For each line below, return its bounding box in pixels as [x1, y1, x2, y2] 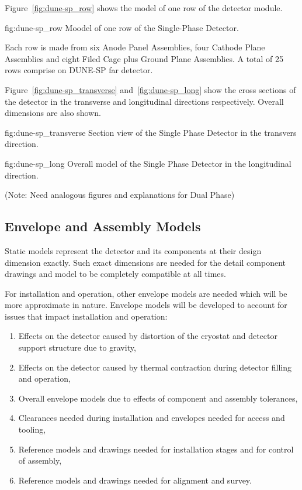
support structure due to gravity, [18, 341, 136, 354]
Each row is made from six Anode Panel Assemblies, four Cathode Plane [5, 41, 265, 53]
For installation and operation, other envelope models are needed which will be [5, 287, 287, 299]
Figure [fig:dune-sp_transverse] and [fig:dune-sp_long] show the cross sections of [5, 83, 296, 95]
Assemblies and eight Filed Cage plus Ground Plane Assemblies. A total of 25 [5, 52, 284, 64]
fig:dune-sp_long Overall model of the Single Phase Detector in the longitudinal [5, 157, 291, 169]
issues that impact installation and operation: [5, 310, 168, 322]
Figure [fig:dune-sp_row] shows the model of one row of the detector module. [5, 2, 283, 13]
